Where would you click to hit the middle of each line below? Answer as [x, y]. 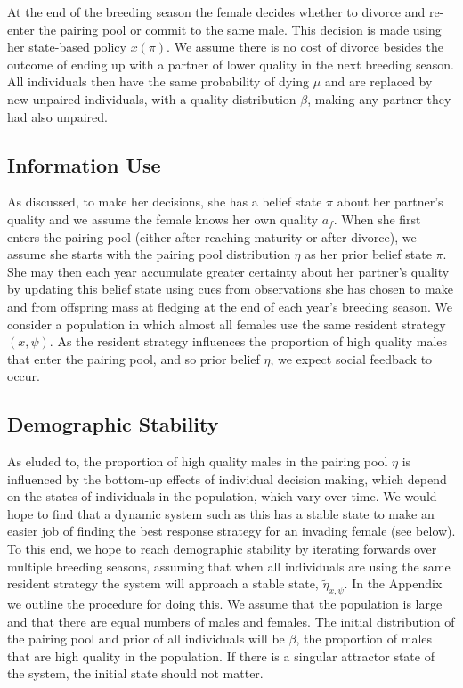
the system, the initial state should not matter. [135, 673]
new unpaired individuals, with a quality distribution [152, 98]
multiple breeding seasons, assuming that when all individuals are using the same [229, 566]
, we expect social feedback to [351, 358]
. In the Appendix [393, 583]
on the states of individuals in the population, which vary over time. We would [222, 496]
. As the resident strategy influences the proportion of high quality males [248, 341]
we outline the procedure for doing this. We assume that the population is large [225, 604]
